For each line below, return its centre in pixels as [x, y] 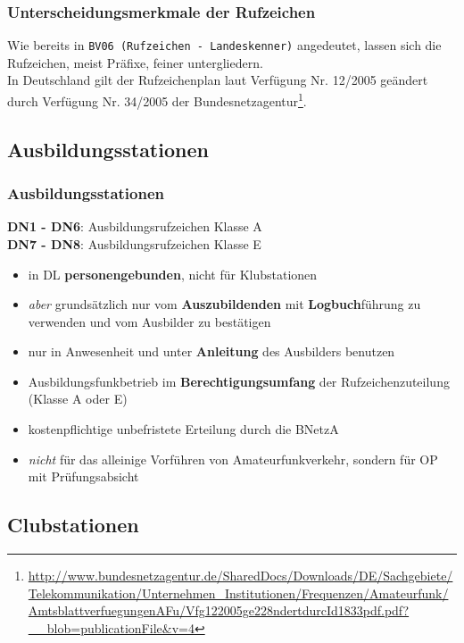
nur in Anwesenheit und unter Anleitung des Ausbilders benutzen [211, 351]
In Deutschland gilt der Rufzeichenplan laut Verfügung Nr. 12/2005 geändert [218, 80]
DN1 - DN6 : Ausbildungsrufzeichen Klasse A [135, 226]
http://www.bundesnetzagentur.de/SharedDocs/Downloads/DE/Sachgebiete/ [240, 576]
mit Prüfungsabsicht [83, 476]
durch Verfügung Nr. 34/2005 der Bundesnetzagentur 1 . [157, 100]
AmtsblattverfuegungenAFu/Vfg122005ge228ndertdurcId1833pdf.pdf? [219, 610]
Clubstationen [73, 525]
